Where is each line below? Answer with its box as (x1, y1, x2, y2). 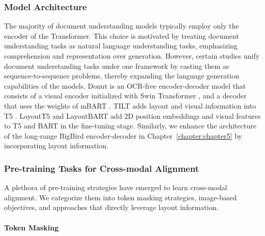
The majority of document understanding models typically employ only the (4, 20, 239, 31)
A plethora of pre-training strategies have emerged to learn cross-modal (4, 182, 227, 193)
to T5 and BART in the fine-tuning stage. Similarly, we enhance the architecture (4, 120, 256, 131)
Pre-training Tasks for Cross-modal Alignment (4, 162, 199, 174)
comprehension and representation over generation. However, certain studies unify (4, 50, 260, 61)
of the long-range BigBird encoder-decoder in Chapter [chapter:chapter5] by (4, 130, 242, 141)
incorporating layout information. (4, 140, 109, 151)
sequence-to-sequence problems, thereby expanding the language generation (4, 70, 240, 81)
